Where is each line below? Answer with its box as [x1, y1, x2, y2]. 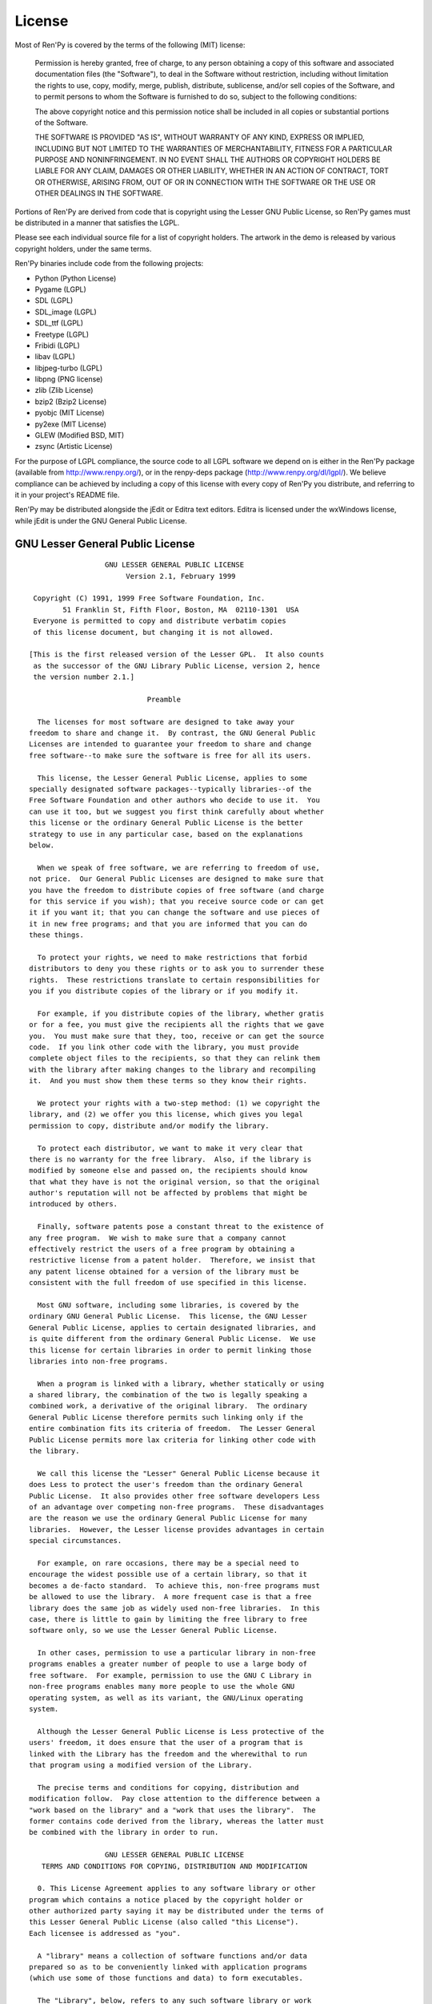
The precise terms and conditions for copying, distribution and [37, 1783, 299, 1792]
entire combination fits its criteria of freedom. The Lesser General [29, 1424, 316, 1433]
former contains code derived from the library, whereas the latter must [29, 1816, 325, 1825]
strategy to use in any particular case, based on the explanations [29, 830, 303, 838]
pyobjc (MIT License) [34, 408, 105, 418]
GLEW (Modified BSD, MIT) [34, 430, 125, 440]
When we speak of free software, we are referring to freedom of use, [37, 863, 320, 872]
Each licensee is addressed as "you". [29, 1929, 182, 1937]
